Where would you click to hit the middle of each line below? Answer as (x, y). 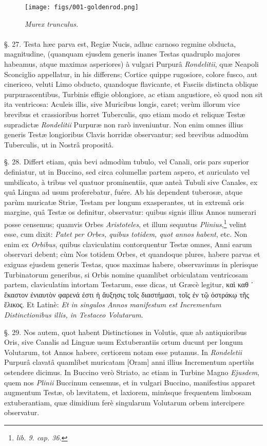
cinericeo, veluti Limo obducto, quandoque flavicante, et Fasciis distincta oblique (131, 84)
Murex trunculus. (52, 23)
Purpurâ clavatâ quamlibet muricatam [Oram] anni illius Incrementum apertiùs (129, 362)
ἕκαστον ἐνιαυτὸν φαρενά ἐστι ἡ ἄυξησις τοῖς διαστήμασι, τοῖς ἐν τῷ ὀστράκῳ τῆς (127, 294)
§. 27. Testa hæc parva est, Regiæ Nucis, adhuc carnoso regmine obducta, (120, 43)
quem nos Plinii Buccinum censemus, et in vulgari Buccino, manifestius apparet (130, 382)
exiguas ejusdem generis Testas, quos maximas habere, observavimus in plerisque (131, 264)
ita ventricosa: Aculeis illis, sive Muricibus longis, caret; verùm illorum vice (122, 104)
